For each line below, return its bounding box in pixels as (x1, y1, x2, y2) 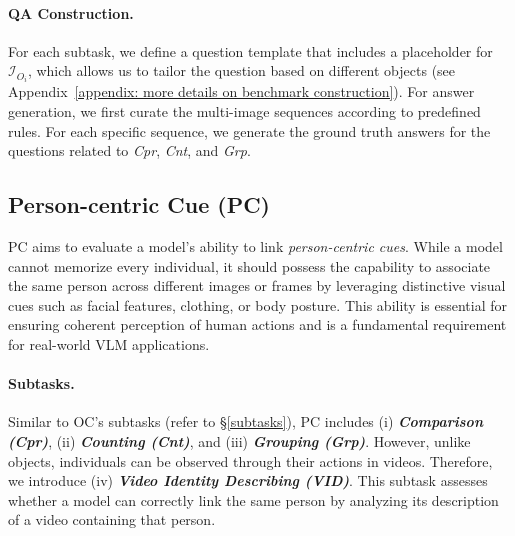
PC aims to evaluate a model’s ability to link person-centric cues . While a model (8, 236, 503, 257)
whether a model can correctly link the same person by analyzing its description (8, 489, 499, 510)
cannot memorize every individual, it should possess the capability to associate (8, 255, 491, 276)
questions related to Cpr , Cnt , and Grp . (8, 140, 251, 161)
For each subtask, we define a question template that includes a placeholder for (8, 40, 493, 61)
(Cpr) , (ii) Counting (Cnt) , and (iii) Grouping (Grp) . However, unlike (8, 431, 471, 452)
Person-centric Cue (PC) (8, 189, 270, 220)
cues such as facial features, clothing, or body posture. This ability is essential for (8, 294, 508, 315)
